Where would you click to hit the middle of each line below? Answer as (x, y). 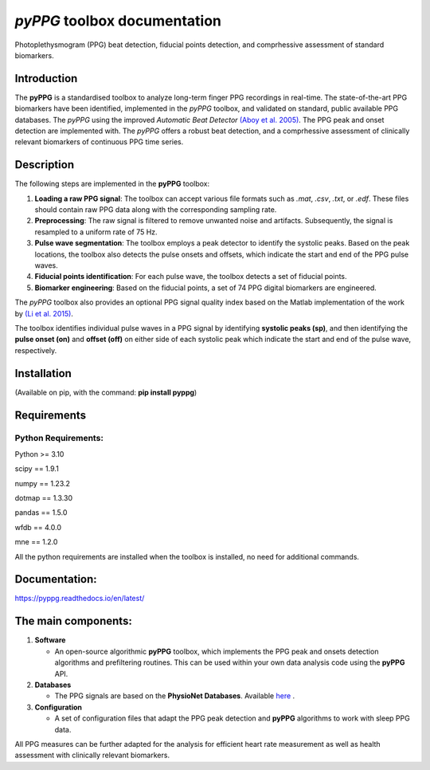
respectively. (36, 350)
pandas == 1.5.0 (41, 513)
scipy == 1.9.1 (37, 469)
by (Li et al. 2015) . (44, 313)
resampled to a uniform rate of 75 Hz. (96, 232)
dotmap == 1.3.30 (44, 498)
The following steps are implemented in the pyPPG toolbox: (112, 184)
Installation (43, 373)
